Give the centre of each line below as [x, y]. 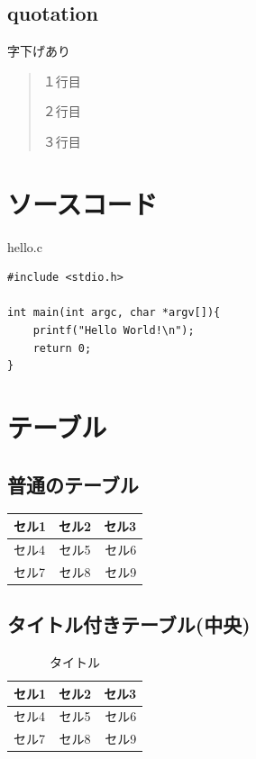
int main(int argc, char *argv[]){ [114, 313]
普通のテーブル [73, 484]
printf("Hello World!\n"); [114, 331]
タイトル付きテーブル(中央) [129, 624]
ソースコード [82, 203]
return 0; [62, 348]
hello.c [25, 246]
